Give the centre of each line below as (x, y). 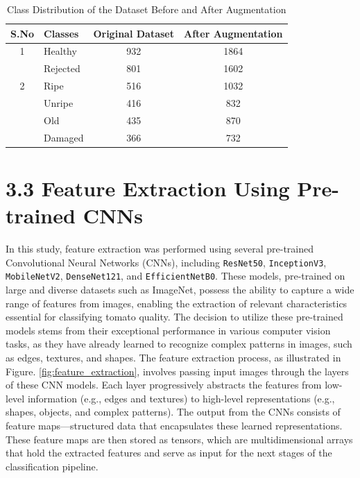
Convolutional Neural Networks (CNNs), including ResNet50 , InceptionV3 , (166, 262)
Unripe (59, 102)
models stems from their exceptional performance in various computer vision (168, 330)
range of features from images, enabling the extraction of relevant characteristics (177, 303)
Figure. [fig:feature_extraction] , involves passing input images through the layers (177, 371)
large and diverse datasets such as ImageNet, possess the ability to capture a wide (180, 289)
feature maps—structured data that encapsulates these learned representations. (174, 425)
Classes (61, 33)
